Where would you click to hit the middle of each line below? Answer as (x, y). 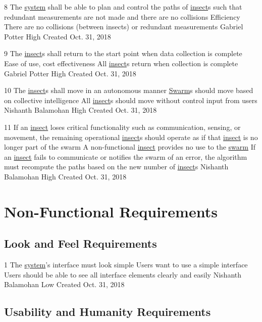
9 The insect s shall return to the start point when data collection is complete (123, 53)
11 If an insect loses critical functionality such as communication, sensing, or (122, 127)
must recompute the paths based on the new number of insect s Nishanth (116, 167)
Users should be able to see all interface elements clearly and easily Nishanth (123, 274)
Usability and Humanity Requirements (108, 312)
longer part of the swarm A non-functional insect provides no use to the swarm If (130, 147)
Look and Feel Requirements (81, 243)
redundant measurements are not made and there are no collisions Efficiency (122, 16)
